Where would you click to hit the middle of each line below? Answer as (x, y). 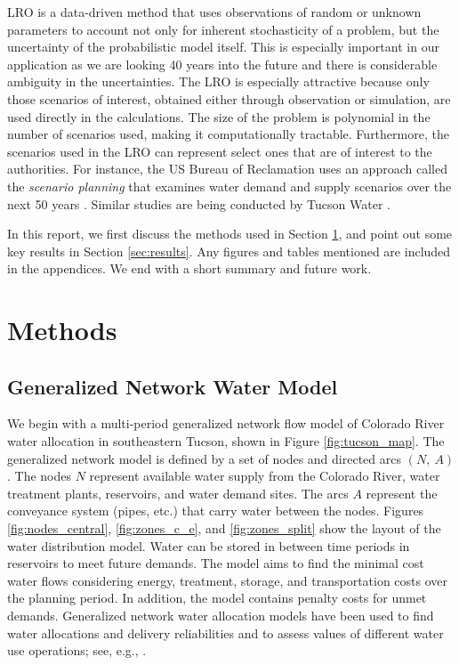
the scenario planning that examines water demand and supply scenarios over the (229, 186)
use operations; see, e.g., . (77, 650)
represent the (402, 493)
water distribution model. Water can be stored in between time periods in (209, 545)
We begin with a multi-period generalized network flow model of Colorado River (226, 423)
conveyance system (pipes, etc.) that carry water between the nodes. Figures (216, 511)
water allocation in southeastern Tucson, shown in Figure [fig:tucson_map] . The (226, 441)
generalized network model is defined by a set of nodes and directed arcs (204, 458)
